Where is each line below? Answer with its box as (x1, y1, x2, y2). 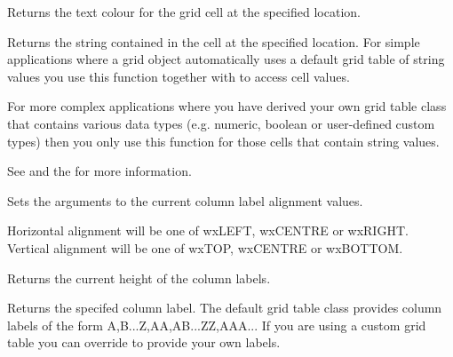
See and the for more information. (7, 162, 192, 180)
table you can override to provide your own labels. (7, 333, 281, 352)
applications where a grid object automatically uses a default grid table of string (7, 50, 445, 68)
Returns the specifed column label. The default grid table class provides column (7, 298, 442, 317)
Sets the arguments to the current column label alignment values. (7, 191, 363, 210)
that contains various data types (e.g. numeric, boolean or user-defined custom (7, 114, 435, 132)
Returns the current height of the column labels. (7, 268, 271, 287)
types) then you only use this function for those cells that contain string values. (7, 131, 440, 150)
